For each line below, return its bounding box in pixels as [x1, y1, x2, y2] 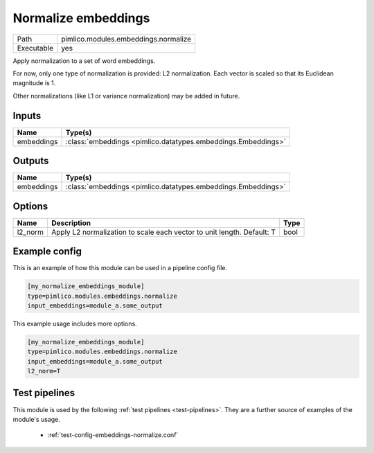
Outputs [12, 155, 49, 167]
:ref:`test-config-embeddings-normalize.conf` [47, 431, 179, 439]
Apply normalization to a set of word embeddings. [12, 56, 156, 65]
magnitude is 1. [12, 79, 56, 87]
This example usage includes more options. [12, 319, 138, 328]
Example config [12, 246, 82, 258]
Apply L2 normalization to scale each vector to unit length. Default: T [51, 227, 276, 237]
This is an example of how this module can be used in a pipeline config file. [12, 264, 228, 272]
